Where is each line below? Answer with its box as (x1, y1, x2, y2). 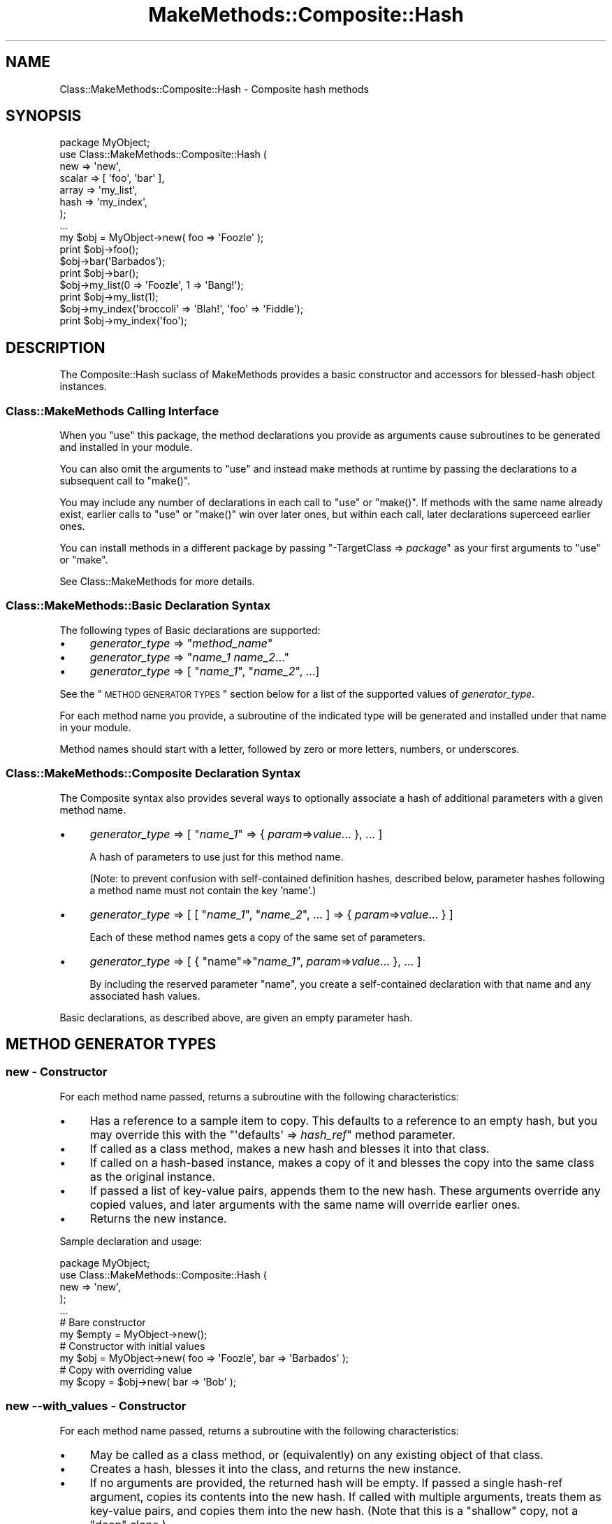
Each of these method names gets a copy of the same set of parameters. (89, 930, 425, 943)
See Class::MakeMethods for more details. (59, 575, 255, 588)
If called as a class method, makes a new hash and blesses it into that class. (89, 1141, 490, 1156)
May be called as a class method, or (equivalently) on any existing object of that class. (89, 1447, 544, 1462)
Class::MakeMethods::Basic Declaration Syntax (6, 598, 271, 613)
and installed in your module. (59, 441, 193, 454)
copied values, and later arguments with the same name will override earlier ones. (89, 1197, 520, 1212)
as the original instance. (89, 1169, 215, 1184)
